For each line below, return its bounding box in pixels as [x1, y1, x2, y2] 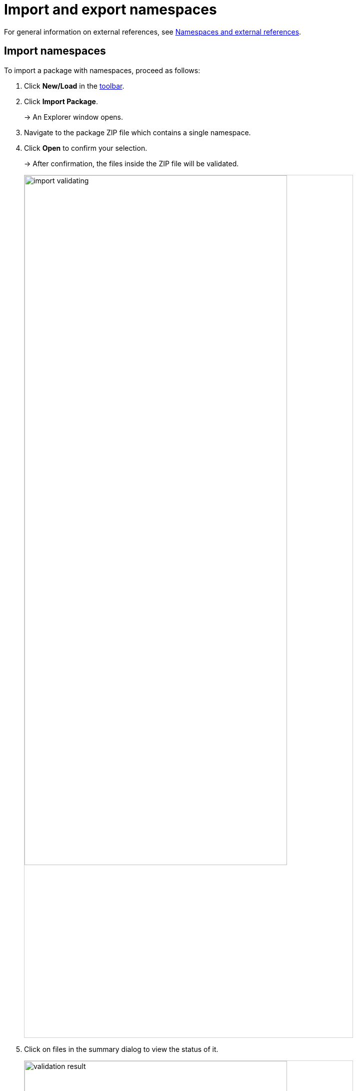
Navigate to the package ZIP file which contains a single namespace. [24, 128, 251, 137]
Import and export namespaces [4, 1, 217, 18]
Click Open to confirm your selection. [24, 143, 147, 152]
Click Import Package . [24, 97, 98, 106]
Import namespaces [4, 45, 106, 58]
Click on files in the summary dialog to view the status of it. [24, 1045, 218, 1054]
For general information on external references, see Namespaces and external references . [4, 27, 301, 36]
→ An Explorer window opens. [24, 112, 123, 121]
